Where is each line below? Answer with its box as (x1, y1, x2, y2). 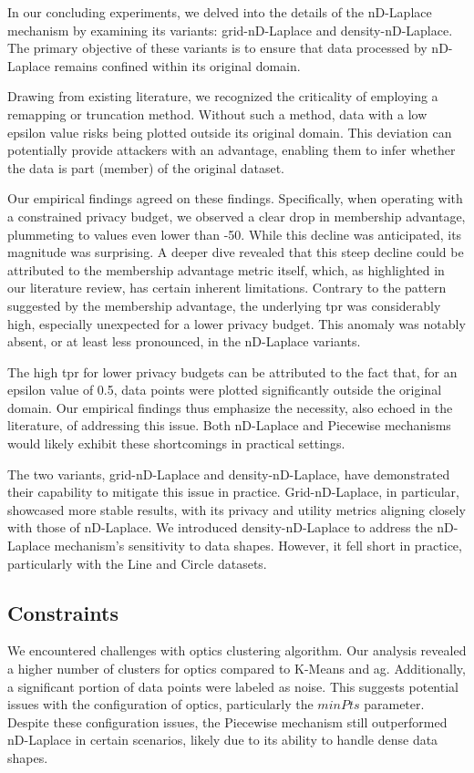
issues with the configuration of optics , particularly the (7, 695, 314, 714)
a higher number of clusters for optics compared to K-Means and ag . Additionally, (7, 659, 466, 678)
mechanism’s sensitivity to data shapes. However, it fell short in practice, (54, 536, 462, 555)
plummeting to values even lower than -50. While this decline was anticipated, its (7, 224, 462, 243)
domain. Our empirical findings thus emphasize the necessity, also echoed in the (7, 397, 453, 417)
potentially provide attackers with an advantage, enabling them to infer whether (7, 140, 456, 160)
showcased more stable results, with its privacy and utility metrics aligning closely (7, 500, 466, 519)
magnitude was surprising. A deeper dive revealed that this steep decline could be (7, 242, 464, 262)
